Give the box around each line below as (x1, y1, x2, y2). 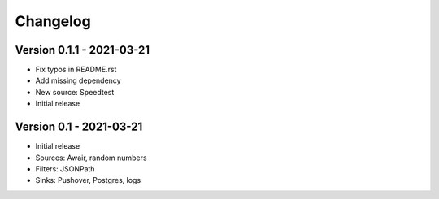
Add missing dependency (35, 76, 121, 85)
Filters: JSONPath (35, 163, 95, 174)
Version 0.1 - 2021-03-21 (15, 120, 143, 134)
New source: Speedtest (35, 87, 115, 97)
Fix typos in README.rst (35, 65, 117, 75)
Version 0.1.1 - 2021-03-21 (15, 43, 150, 57)
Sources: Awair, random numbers (35, 153, 147, 162)
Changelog (15, 12, 91, 30)
